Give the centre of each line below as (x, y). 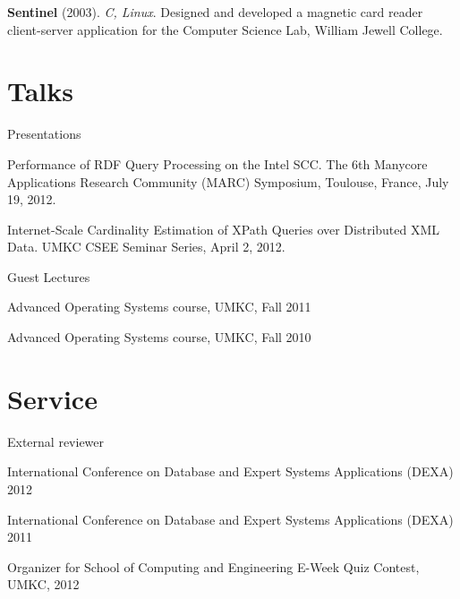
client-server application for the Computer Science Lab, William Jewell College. (225, 29)
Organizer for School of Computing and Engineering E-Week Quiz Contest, (213, 566)
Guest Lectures (49, 276)
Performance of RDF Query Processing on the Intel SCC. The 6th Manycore (217, 163)
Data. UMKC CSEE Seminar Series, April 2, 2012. (146, 247)
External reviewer (56, 441)
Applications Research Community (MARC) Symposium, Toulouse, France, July (228, 181)
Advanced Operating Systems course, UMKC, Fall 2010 (159, 337)
